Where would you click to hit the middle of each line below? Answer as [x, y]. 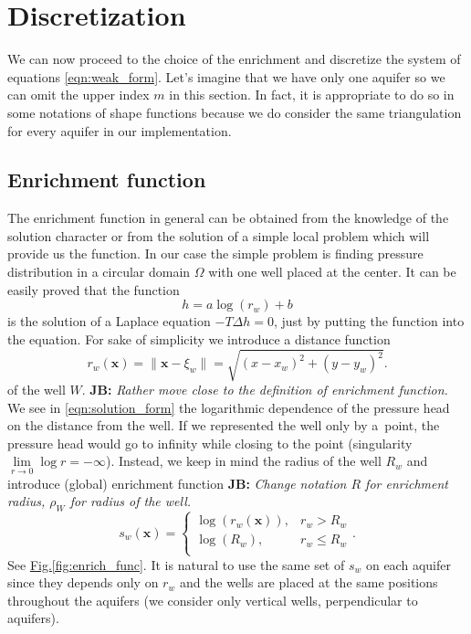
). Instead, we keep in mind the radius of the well [243, 461]
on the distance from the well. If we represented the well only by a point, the [224, 425]
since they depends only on [83, 582]
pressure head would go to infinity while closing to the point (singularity [210, 443]
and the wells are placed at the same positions [309, 582]
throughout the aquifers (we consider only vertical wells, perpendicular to [213, 600]
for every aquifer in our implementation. [120, 130]
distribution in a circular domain [99, 272]
